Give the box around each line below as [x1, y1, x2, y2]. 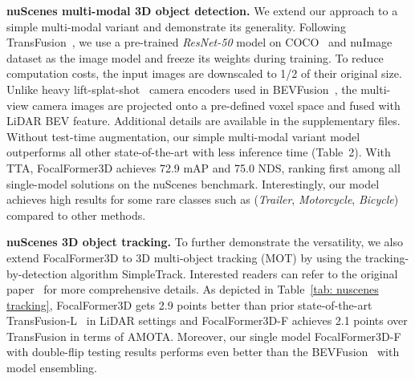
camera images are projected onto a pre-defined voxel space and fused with [32, 96, 401, 113]
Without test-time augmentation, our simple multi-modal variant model [6, 128, 360, 144]
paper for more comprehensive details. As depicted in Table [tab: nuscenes [6, 281, 379, 298]
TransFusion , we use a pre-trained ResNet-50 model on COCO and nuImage [6, 34, 393, 51]
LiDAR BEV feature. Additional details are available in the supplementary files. [6, 112, 401, 129]
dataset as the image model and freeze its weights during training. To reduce [6, 49, 384, 66]
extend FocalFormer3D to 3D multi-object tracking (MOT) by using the [6, 249, 361, 265]
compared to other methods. [6, 206, 146, 223]
